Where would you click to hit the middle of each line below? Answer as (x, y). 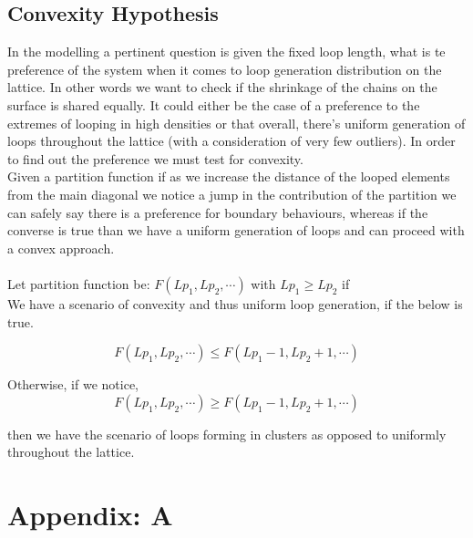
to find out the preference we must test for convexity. (155, 158)
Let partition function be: (79, 283)
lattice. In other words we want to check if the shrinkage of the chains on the (222, 87)
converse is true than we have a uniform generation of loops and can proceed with (236, 230)
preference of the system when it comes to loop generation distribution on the (225, 69)
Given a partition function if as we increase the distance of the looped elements (229, 176)
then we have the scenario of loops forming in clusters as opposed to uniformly (227, 434)
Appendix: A (90, 515)
